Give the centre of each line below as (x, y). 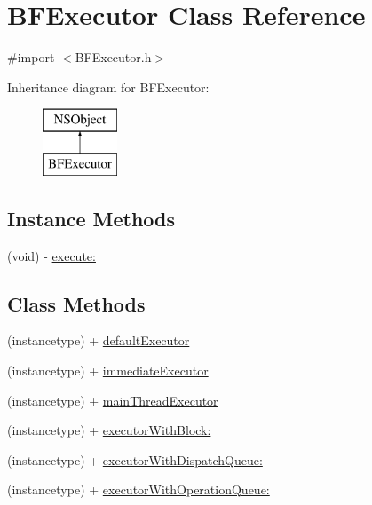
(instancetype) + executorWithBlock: (109, 430)
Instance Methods (91, 218)
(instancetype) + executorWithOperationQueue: (139, 489)
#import (31, 57)
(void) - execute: (51, 255)
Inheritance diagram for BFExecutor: (108, 87)
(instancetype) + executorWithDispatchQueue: (135, 459)
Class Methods (76, 303)
